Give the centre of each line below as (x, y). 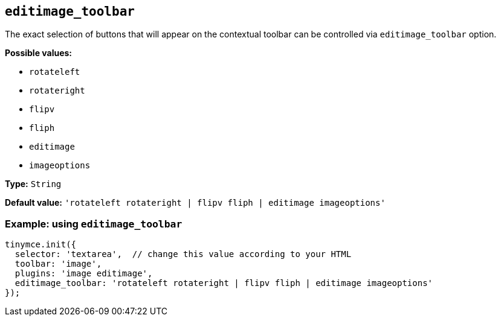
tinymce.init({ (41, 245)
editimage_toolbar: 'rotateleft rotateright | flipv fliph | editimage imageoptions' (224, 283)
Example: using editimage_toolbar (94, 224)
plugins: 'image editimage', (84, 274)
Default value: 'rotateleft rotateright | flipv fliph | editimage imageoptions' (195, 203)
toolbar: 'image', (58, 264)
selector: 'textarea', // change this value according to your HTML (183, 254)
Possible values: (39, 53)
